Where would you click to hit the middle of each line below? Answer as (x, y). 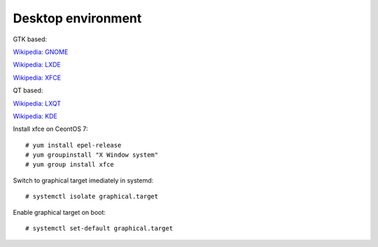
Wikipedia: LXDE (37, 65)
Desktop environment (77, 18)
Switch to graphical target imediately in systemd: (83, 180)
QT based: (28, 90)
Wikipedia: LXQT (37, 103)
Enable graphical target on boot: (59, 212)
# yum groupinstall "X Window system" (92, 155)
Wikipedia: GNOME (41, 52)
